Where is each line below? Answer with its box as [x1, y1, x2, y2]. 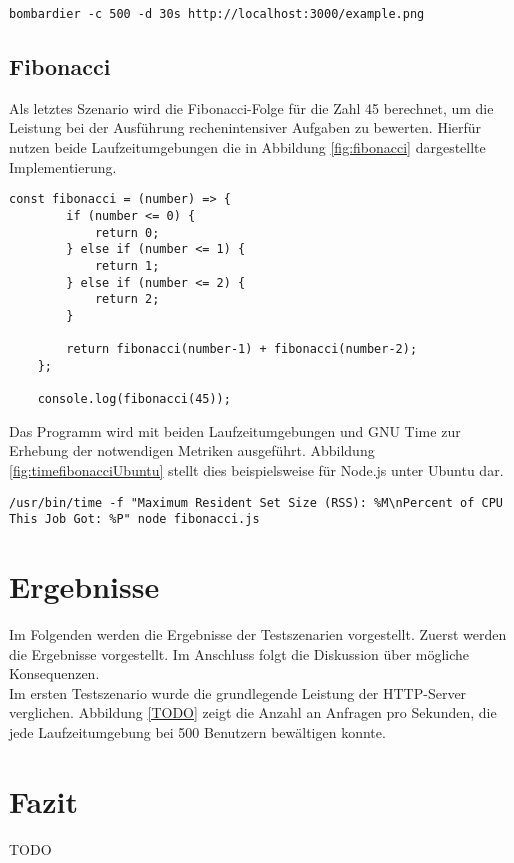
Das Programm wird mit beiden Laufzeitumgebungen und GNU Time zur [9, 420, 461, 441]
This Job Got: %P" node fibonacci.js [9, 512, 260, 527]
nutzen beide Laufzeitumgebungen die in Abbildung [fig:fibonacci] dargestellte [9, 137, 486, 158]
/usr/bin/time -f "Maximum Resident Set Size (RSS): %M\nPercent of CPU [9, 495, 503, 510]
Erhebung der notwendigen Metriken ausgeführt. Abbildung [9, 440, 375, 461]
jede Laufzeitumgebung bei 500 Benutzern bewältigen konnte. [9, 721, 386, 742]
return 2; [94, 292, 160, 307]
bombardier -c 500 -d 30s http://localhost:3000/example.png [9, 7, 425, 21]
